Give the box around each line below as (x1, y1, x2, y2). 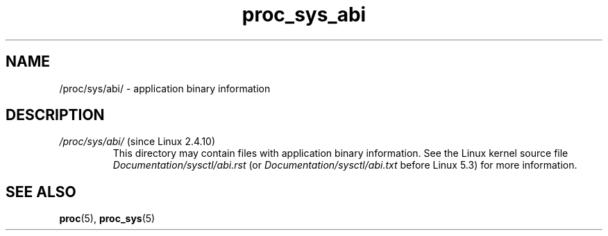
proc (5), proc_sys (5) (59, 212, 155, 225)
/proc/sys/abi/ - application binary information (59, 82, 271, 94)
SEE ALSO (6, 183, 76, 201)
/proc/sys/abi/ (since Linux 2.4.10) (59, 135, 216, 148)
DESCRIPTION (6, 106, 105, 124)
